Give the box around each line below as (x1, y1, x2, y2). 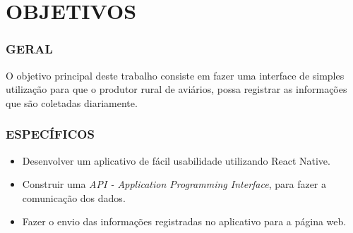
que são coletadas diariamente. (6, 95, 138, 110)
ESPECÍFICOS (6, 125, 95, 143)
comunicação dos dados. (22, 190, 126, 205)
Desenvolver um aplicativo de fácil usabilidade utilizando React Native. (22, 153, 330, 168)
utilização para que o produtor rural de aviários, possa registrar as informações (6, 82, 347, 96)
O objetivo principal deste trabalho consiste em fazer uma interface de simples (6, 68, 345, 82)
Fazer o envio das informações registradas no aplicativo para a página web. (22, 214, 347, 229)
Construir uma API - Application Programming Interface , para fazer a (22, 177, 327, 191)
